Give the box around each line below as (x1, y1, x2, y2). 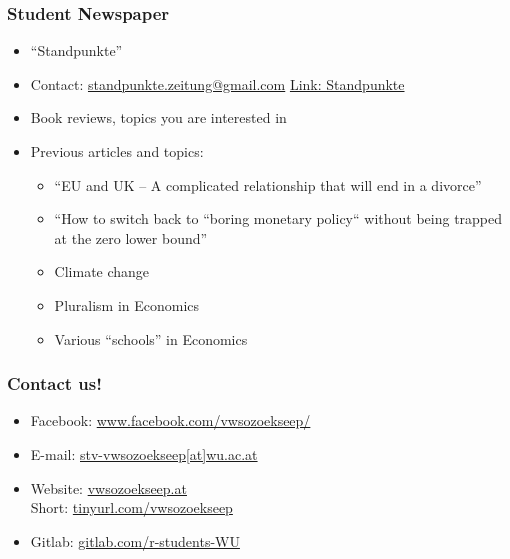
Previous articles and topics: (30, 141, 204, 161)
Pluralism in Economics (54, 294, 200, 315)
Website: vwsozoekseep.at (30, 477, 187, 498)
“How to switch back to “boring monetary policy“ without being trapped (54, 208, 503, 229)
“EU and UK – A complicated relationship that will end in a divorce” (54, 174, 482, 195)
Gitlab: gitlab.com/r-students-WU (30, 530, 240, 551)
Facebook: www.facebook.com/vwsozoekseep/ (30, 410, 311, 431)
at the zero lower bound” (54, 227, 208, 248)
